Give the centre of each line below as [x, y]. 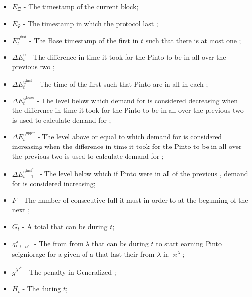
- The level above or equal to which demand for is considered [130, 136]
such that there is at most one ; [193, 40]
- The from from [59, 243]
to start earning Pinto [189, 243]
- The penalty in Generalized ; [70, 272]
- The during [42, 288]
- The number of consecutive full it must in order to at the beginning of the [133, 200]
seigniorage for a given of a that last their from [83, 254]
